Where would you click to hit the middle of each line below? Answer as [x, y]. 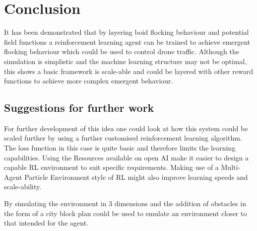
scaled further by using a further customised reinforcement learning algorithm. [123, 138]
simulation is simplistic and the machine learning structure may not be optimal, [126, 61]
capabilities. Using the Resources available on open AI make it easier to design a [127, 157]
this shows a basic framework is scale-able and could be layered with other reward [128, 71]
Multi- [231, 167]
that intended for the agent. [46, 223]
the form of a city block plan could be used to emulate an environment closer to [126, 213]
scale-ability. [23, 187]
